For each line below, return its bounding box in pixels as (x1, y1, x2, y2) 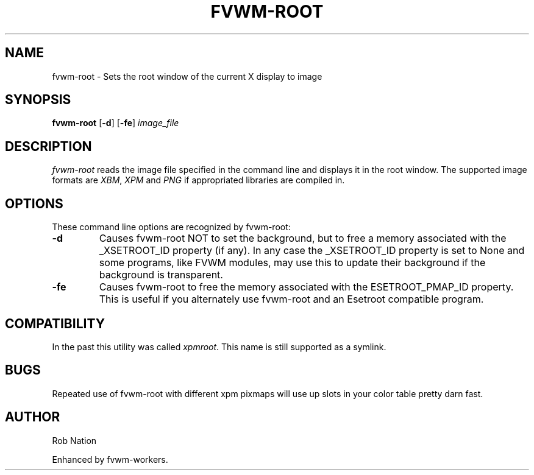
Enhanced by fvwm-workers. (52, 454, 168, 465)
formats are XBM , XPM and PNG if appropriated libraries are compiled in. (52, 175, 345, 186)
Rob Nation (52, 435, 97, 446)
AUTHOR (5, 409, 60, 425)
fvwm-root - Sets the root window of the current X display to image (52, 71, 322, 82)
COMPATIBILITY (5, 315, 105, 331)
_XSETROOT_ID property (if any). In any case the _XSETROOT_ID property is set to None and (99, 244, 525, 257)
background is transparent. (99, 269, 223, 281)
